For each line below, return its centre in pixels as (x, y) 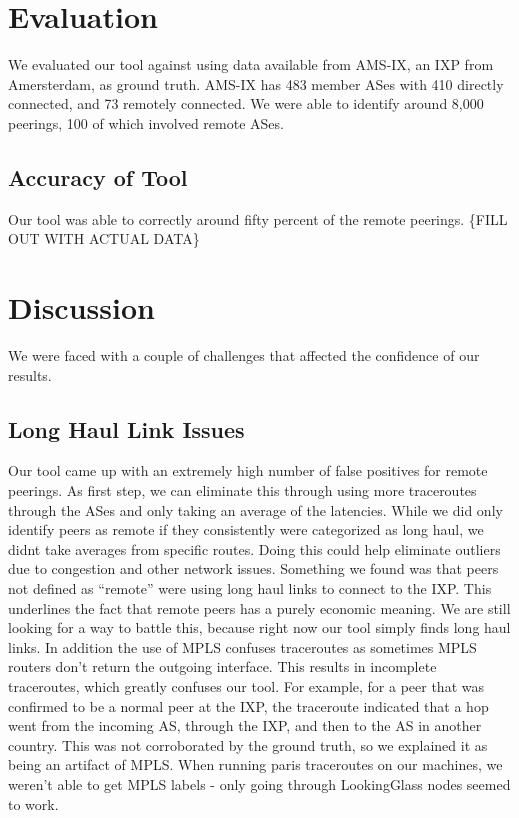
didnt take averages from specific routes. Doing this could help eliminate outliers (254, 548)
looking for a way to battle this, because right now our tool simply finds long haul (259, 627)
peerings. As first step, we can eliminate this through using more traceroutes (242, 490)
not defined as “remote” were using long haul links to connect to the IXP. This (250, 587)
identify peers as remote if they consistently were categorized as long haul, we (246, 529)
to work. (33, 803)
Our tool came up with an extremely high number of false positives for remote (248, 470)
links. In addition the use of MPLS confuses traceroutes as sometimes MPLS (242, 646)
